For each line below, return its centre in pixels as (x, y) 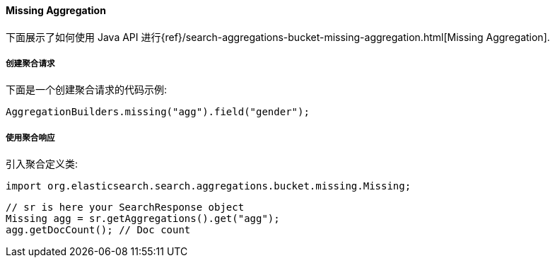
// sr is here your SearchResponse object (125, 208)
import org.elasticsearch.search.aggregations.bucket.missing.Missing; (209, 186)
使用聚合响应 (30, 138)
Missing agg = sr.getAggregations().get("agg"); (143, 219)
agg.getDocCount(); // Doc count (98, 230)
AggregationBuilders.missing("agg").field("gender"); (158, 112)
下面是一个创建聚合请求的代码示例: (87, 90)
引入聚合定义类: (42, 164)
